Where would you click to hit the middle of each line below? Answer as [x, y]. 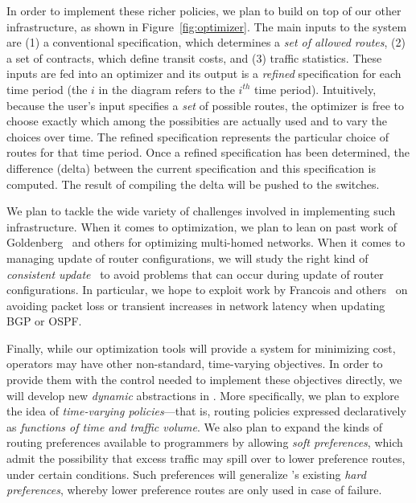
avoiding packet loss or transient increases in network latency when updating [196, 305]
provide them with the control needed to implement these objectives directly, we [204, 380]
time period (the [47, 89]
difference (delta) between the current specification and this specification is [191, 168]
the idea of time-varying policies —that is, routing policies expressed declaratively [206, 411]
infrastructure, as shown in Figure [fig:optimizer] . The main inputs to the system [207, 26]
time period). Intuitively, [315, 89]
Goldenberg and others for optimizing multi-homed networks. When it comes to [206, 242]
